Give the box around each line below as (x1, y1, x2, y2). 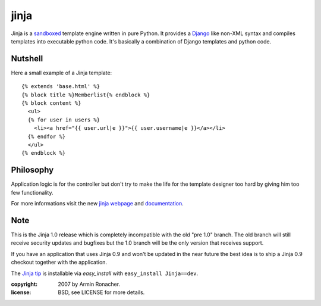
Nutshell (11, 54, 43, 64)
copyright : (11, 280, 38, 288)
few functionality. (11, 189, 53, 196)
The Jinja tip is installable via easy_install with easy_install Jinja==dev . (11, 270, 199, 277)
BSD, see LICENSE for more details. (58, 289, 145, 296)
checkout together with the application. (11, 259, 107, 266)
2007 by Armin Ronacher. (58, 280, 121, 288)
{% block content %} (21, 100, 81, 107)
